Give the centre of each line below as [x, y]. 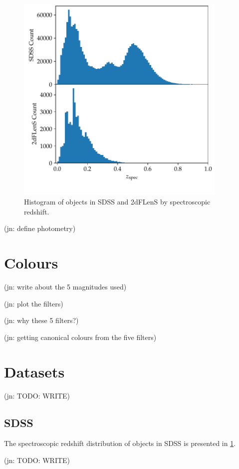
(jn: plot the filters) [34, 303]
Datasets [34, 371]
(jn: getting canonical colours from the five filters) [80, 337]
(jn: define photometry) [40, 228]
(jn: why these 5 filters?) [41, 320]
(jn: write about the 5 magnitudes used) [65, 287]
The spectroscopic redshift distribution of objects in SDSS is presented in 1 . [120, 443]
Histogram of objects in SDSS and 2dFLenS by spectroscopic [117, 202]
